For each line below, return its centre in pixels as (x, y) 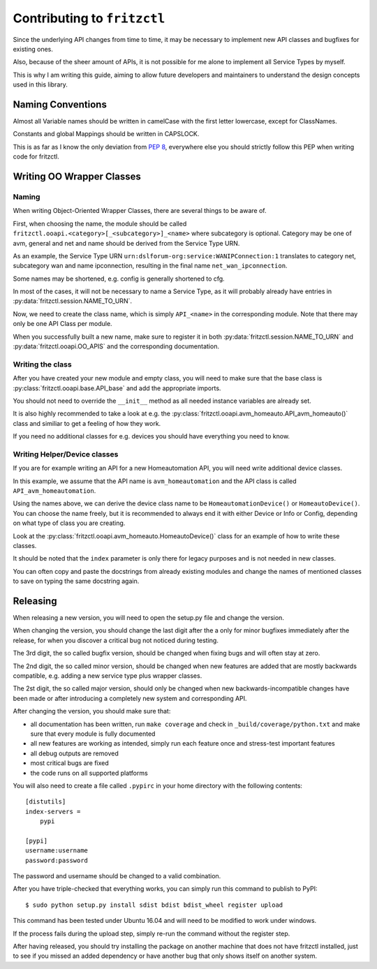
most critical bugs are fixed (70, 763)
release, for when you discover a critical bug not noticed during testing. (116, 640)
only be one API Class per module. (62, 324)
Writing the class (43, 364)
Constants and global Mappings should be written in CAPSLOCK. (106, 134)
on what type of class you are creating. (69, 523)
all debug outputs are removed (74, 753)
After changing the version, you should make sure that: (92, 711)
